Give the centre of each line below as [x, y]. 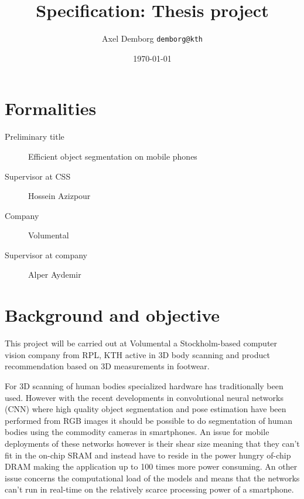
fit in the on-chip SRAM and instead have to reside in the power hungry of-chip [148, 455]
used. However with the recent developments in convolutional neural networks [144, 397]
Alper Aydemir [55, 274]
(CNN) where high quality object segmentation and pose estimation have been [146, 409]
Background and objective [112, 315]
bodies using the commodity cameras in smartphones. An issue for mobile [137, 432]
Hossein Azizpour [59, 196]
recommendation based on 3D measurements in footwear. [107, 366]
